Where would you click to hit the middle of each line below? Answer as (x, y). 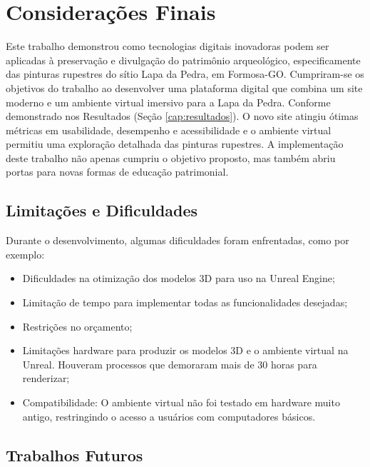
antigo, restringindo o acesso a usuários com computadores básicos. (169, 416)
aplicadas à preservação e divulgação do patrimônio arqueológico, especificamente (183, 60)
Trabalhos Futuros (74, 455)
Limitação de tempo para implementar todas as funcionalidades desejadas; (185, 302)
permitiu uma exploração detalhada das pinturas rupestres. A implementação (175, 144)
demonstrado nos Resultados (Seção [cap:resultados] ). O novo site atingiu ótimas (182, 116)
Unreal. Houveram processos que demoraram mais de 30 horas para (170, 364)
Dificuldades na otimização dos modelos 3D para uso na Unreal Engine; (179, 278)
